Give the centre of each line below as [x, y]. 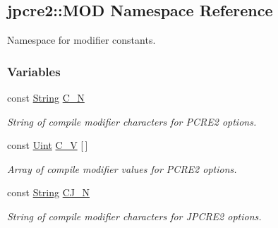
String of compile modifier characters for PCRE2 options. [132, 121]
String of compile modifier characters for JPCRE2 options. [134, 216]
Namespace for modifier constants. [81, 40]
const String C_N [46, 98]
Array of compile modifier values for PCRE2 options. [122, 168]
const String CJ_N [49, 192]
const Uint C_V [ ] [48, 145]
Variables [34, 71]
